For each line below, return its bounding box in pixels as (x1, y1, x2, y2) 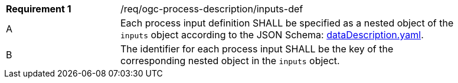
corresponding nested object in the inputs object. (120, 55, 340, 67)
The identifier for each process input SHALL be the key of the (120, 43, 394, 55)
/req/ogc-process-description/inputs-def (120, 3, 303, 15)
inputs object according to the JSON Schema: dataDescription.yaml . (120, 29, 424, 41)
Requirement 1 (6, 3, 71, 15)
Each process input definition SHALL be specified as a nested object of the (120, 17, 454, 29)
